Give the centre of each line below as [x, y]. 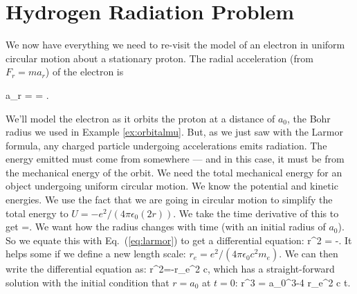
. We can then [309, 254]
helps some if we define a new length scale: [96, 254]
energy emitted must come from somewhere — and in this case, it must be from [175, 159]
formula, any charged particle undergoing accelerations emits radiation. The [166, 145]
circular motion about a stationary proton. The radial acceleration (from [159, 58]
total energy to [37, 213]
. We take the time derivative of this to [256, 213]
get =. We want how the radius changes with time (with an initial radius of [166, 227]
